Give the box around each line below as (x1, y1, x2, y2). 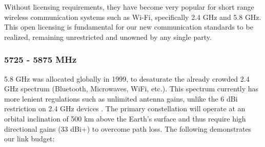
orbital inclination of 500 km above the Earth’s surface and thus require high (4, 113, 246, 124)
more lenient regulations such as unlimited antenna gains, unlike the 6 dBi (4, 93, 238, 104)
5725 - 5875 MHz (4, 53, 77, 66)
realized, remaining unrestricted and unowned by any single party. (4, 31, 212, 42)
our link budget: (4, 133, 55, 144)
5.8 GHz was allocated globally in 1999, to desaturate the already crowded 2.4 (4, 73, 250, 84)
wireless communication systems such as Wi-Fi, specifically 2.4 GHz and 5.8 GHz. (4, 11, 261, 22)
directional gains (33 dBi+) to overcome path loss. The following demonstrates (4, 123, 252, 134)
